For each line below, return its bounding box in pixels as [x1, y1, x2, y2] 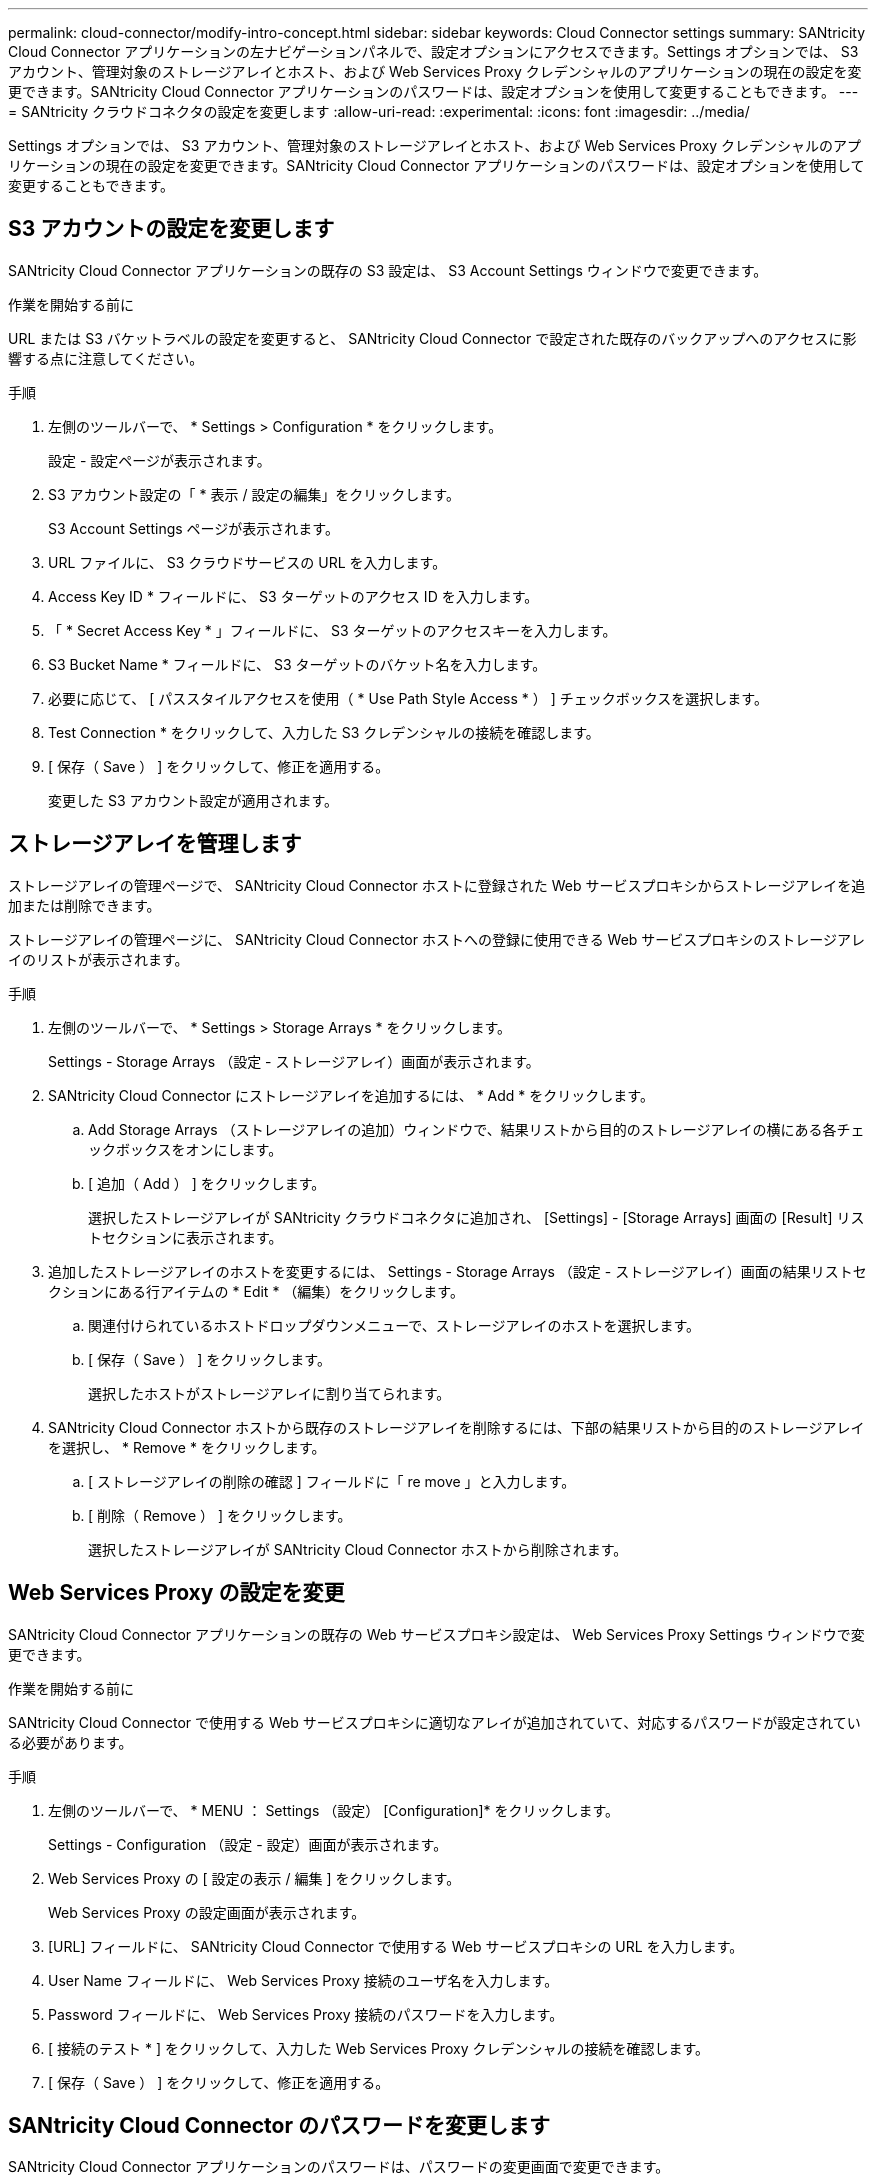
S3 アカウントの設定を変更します [8, 216, 335, 242]
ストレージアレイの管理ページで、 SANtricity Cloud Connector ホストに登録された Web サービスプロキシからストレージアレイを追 [8, 876, 866, 894]
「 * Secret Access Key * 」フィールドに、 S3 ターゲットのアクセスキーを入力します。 [48, 621, 617, 639]
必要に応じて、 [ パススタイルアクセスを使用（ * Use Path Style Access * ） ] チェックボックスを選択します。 [48, 689, 768, 707]
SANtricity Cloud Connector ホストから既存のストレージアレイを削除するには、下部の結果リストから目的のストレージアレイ [48, 1418, 865, 1436]
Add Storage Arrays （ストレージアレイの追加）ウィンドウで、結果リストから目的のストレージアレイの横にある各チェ [88, 1120, 865, 1138]
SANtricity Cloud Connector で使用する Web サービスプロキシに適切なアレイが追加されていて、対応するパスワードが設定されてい [8, 1713, 861, 1731]
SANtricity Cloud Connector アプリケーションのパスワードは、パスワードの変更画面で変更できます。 [8, 2158, 670, 2176]
